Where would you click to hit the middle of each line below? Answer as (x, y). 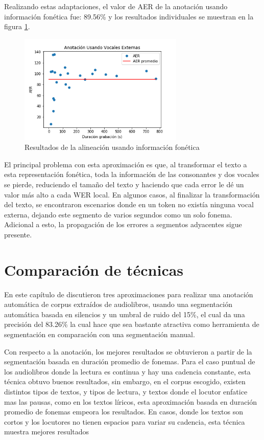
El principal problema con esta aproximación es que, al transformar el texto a (126, 164)
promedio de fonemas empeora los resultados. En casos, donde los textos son (124, 412)
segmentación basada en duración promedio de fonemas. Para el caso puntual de (130, 361)
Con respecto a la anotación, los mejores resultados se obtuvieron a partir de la (128, 351)
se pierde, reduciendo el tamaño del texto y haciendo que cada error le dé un (124, 184)
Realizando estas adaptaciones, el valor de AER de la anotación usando (116, 6)
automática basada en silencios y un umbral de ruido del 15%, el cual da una (125, 314)
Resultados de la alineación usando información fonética (112, 147)
